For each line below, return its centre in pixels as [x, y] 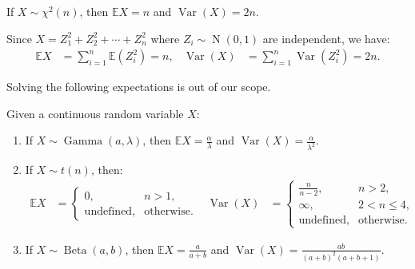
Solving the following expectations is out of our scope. [139, 87]
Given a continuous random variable [95, 113]
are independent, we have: [326, 38]
